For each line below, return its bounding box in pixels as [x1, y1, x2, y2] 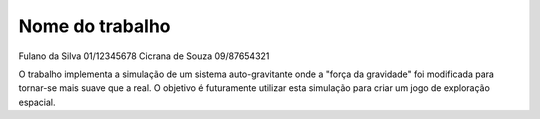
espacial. [18, 96, 56, 108]
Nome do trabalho [18, 15, 171, 37]
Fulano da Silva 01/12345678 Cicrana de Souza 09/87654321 [18, 50, 270, 62]
